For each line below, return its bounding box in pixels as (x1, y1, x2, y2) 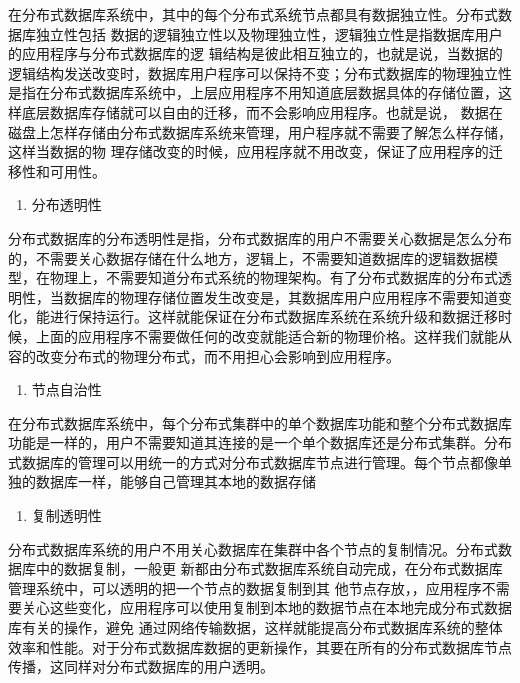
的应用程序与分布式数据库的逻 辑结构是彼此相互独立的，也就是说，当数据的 (8, 43, 503, 64)
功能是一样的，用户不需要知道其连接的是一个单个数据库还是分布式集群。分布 (8, 432, 512, 453)
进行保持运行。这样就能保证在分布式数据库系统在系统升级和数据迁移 (49, 306, 498, 327)
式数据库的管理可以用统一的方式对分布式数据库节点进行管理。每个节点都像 (8, 451, 498, 472)
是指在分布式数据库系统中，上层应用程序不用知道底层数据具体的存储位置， (8, 82, 498, 103)
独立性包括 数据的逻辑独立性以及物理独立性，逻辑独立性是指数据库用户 (35, 23, 503, 44)
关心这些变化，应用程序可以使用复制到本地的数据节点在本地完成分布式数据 (21, 597, 512, 618)
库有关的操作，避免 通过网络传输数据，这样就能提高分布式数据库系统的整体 (8, 617, 503, 638)
